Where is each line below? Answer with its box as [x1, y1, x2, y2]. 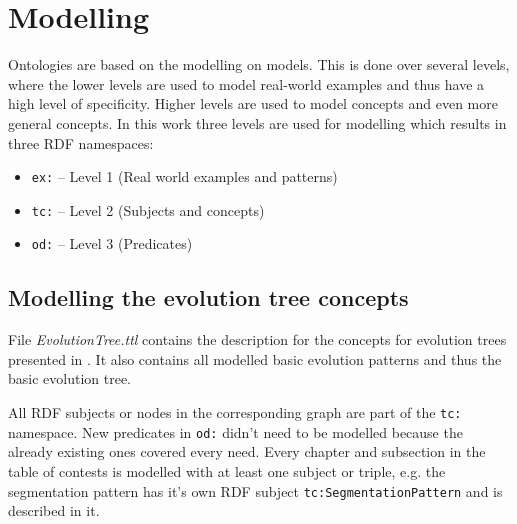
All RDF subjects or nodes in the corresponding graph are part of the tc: [8, 402, 462, 423]
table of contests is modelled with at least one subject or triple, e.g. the [8, 460, 446, 481]
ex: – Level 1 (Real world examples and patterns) [31, 166, 338, 187]
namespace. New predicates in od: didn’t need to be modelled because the [8, 421, 463, 442]
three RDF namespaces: [8, 132, 154, 153]
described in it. [8, 500, 100, 521]
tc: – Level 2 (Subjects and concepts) [31, 199, 265, 220]
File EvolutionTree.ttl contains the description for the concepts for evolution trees [8, 329, 507, 350]
